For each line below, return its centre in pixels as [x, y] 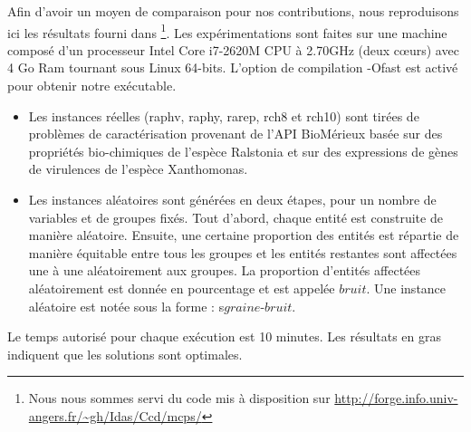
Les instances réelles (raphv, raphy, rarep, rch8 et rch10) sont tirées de [224, 115]
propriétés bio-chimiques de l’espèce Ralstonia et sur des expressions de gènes [243, 151]
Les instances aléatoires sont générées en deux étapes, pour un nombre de [232, 199]
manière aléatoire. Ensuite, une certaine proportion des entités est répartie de [244, 235]
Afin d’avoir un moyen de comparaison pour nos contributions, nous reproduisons [233, 11]
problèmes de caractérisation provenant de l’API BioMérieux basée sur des [235, 134]
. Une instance [406, 288]
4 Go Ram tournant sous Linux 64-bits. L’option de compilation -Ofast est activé [233, 67]
